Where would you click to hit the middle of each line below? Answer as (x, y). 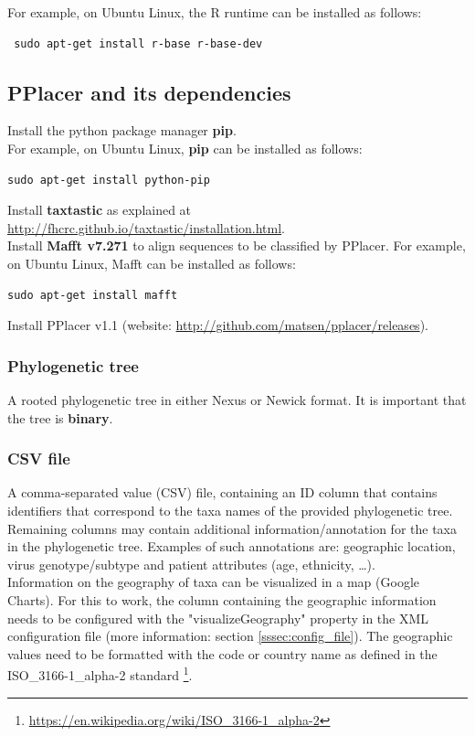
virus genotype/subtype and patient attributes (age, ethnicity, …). (191, 564)
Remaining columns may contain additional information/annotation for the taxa (232, 528)
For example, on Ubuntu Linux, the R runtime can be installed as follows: (215, 12)
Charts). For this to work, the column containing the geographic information (222, 599)
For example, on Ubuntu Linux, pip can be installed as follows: (185, 148)
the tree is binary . (60, 417)
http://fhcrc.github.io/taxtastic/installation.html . (147, 227)
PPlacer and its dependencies (149, 92)
